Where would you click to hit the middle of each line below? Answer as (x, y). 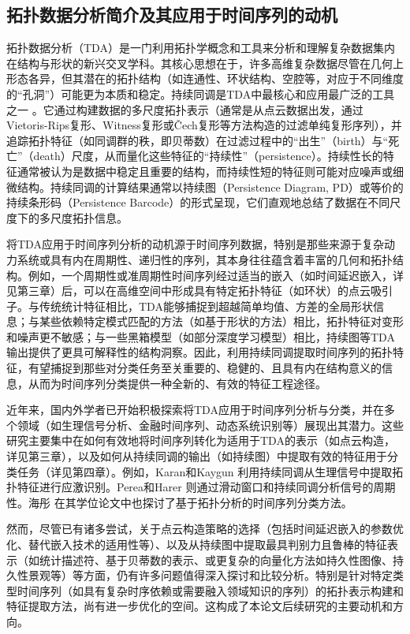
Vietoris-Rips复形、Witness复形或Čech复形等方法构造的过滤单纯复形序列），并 (204, 125)
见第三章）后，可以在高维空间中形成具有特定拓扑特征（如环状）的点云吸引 (199, 291)
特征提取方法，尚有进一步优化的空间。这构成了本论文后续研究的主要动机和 (199, 606)
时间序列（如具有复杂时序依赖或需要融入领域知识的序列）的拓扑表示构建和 (210, 590)
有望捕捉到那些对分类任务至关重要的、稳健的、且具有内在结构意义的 (205, 368)
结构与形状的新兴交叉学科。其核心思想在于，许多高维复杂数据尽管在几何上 (210, 63)
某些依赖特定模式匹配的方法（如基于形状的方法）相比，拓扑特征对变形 (221, 321)
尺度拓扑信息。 (89, 217)
